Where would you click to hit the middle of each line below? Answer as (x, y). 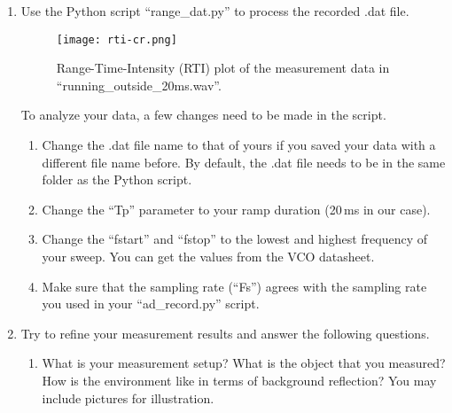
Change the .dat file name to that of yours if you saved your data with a (239, 145)
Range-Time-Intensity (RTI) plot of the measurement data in (223, 68)
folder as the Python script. (117, 179)
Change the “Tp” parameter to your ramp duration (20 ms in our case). (236, 209)
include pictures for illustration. (128, 397)
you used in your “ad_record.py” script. (151, 304)
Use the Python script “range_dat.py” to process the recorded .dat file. (215, 11)
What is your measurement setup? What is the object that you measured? (244, 363)
